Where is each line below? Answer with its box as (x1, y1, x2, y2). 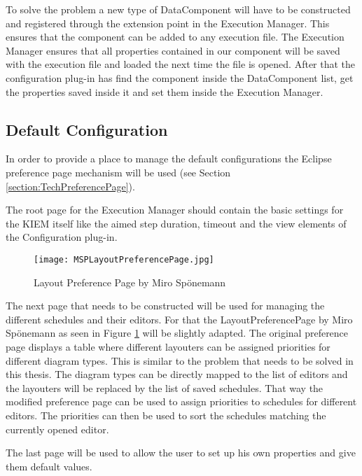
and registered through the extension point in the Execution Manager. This (6, 15, 330, 30)
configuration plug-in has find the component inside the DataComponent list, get (6, 70, 354, 85)
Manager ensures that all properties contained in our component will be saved (6, 43, 340, 57)
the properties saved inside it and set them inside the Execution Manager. (6, 84, 323, 99)
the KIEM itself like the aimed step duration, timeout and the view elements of (6, 216, 347, 230)
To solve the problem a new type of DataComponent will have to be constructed (6, 2, 351, 16)
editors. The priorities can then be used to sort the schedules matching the (6, 407, 326, 422)
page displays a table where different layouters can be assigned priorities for (6, 339, 330, 353)
